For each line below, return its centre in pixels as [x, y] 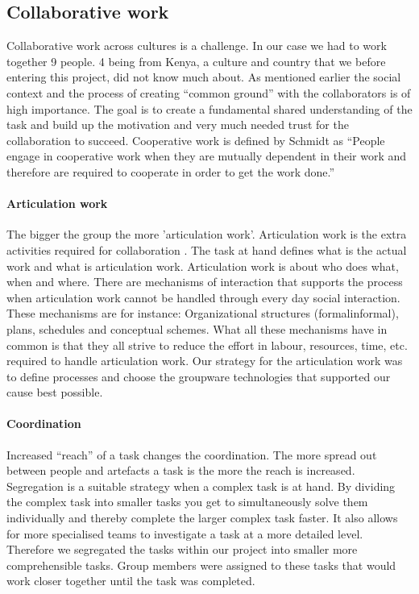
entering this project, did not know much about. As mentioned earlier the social [204, 77]
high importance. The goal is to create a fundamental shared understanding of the [209, 108]
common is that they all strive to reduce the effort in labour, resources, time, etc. [207, 345]
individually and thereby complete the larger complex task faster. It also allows [202, 518]
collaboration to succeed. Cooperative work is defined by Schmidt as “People [196, 140]
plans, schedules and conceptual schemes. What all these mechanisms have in [197, 328]
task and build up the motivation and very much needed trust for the [178, 125]
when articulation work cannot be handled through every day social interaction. [203, 297]
